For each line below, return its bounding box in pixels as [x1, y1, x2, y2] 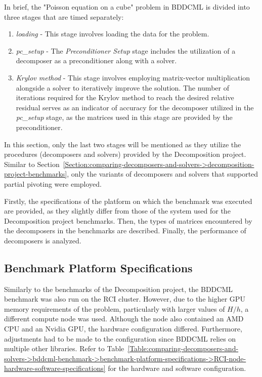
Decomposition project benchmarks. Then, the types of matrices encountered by [4, 215, 252, 226]
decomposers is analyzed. [4, 235, 81, 245]
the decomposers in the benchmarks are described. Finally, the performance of [4, 225, 246, 236]
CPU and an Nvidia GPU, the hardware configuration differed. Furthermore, [4, 323, 242, 334]
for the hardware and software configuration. [108, 363, 246, 373]
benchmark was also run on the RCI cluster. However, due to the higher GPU [4, 294, 245, 304]
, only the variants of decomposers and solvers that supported [67, 169, 258, 179]
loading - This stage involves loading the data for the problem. [16, 28, 209, 39]
